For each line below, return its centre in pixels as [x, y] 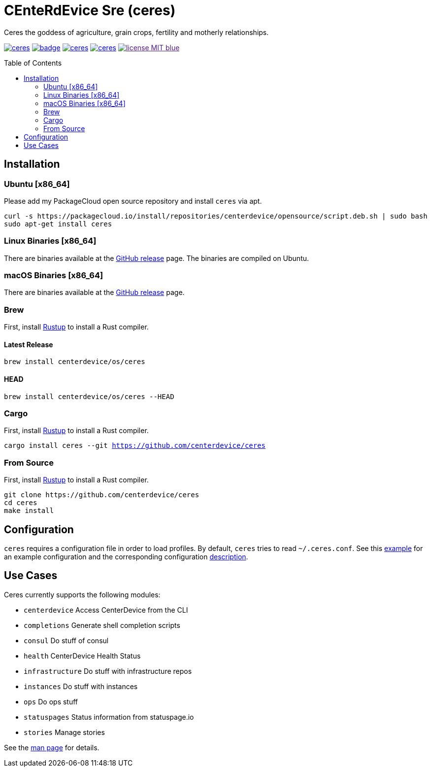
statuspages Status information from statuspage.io [109, 717]
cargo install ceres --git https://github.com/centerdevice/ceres [135, 446]
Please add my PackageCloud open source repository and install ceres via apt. [133, 201]
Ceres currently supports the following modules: [82, 594]
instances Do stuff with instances [81, 686]
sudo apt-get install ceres [58, 224]
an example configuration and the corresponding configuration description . [126, 557]
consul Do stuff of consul [66, 640]
